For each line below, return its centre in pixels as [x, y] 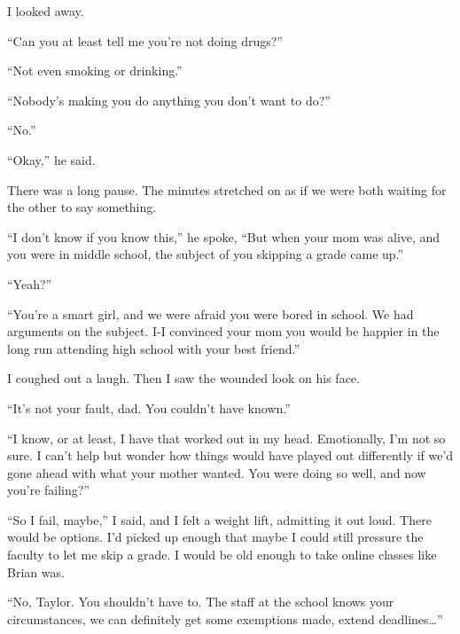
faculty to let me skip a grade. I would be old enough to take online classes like [222, 555]
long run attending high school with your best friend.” [154, 348]
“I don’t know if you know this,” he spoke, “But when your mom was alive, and [224, 236]
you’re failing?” [49, 490]
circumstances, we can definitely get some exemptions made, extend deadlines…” [225, 618]
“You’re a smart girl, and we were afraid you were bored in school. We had [211, 313]
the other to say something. [82, 207]
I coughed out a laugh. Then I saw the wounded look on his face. [183, 378]
